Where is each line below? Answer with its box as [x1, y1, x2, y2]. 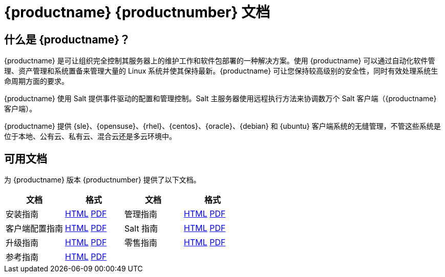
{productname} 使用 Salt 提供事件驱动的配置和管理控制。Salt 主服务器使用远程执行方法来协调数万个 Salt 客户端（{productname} [4, 94, 437, 103]
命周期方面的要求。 [4, 77, 69, 86]
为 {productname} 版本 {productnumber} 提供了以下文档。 [4, 175, 201, 184]
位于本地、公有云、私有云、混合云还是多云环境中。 [4, 132, 176, 141]
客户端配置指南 [6, 223, 63, 234]
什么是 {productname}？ [4, 33, 131, 46]
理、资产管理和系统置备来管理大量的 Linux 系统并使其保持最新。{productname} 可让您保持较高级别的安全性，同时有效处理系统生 [4, 66, 438, 76]
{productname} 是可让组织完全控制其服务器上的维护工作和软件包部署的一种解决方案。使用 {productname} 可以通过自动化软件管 [4, 56, 435, 65]
